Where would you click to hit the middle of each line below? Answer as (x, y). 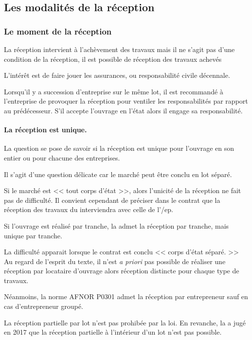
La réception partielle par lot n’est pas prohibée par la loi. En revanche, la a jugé (125, 322)
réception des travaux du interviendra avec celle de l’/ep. (89, 209)
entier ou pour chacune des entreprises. (62, 157)
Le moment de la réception (58, 31)
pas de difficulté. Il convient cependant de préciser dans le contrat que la (112, 200)
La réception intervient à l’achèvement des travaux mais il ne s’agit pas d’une (119, 49)
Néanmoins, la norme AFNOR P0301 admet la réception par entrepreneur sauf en (126, 296)
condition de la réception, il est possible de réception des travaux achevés (113, 59)
